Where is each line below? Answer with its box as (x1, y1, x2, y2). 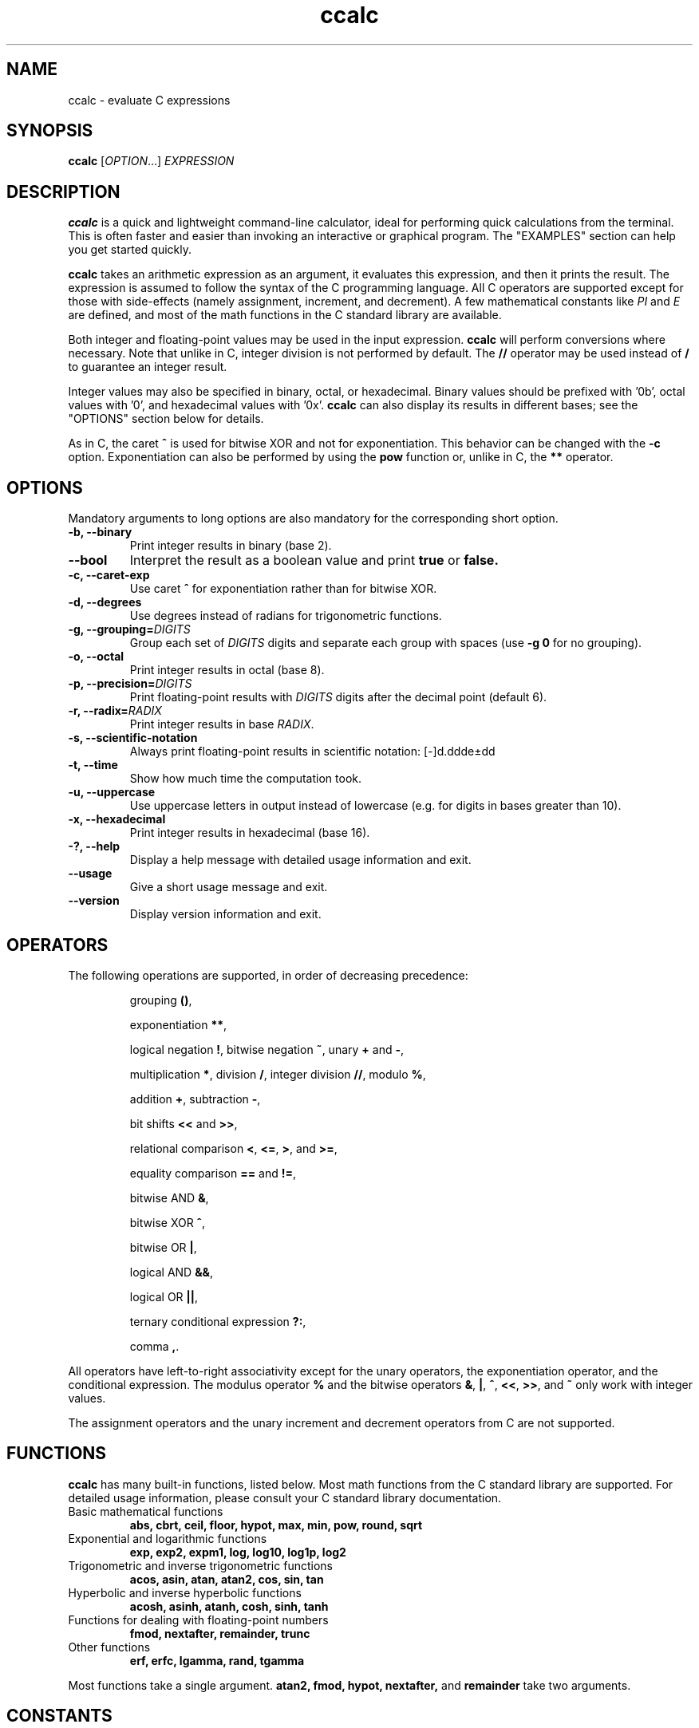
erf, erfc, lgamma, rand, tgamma (129, 1653, 305, 1667)
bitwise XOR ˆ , (129, 1215, 206, 1229)
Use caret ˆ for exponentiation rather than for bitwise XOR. (129, 582, 437, 596)
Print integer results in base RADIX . (129, 717, 314, 732)
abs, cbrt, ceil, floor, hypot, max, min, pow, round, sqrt (129, 1517, 423, 1532)
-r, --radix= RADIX (68, 704, 162, 718)
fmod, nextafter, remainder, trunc (129, 1626, 310, 1640)
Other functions (68, 1639, 151, 1654)
